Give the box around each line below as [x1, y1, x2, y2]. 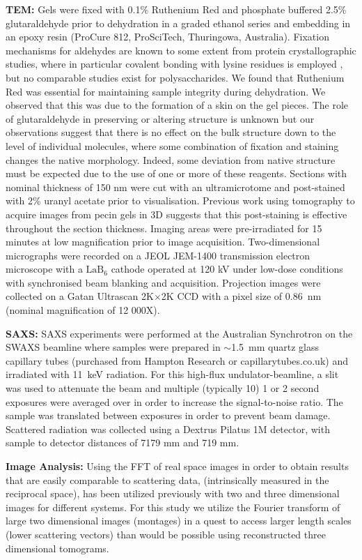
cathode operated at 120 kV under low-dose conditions [111, 262, 343, 276]
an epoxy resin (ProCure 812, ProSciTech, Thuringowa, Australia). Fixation [6, 29, 329, 44]
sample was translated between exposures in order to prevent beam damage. [6, 408, 331, 423]
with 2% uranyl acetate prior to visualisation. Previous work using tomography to [6, 193, 355, 208]
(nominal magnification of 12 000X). [6, 303, 160, 317]
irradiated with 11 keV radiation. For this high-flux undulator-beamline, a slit [6, 367, 339, 381]
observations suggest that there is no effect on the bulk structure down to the [6, 125, 336, 139]
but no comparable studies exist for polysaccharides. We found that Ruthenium [6, 70, 345, 84]
